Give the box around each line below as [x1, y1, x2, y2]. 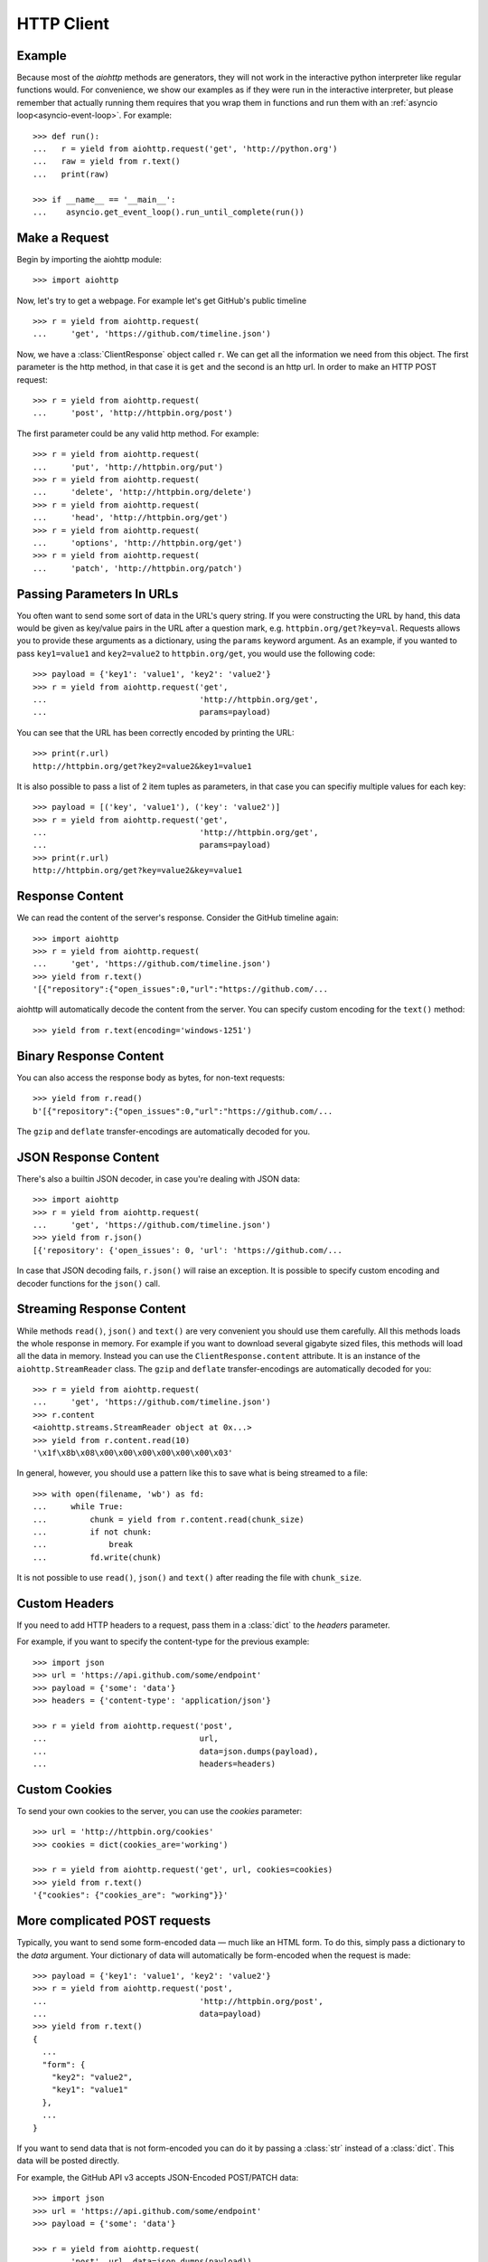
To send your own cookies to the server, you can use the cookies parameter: [16, 1805, 303, 1816]
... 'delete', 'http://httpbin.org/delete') [33, 487, 252, 498]
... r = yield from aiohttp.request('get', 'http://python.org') [33, 144, 338, 154]
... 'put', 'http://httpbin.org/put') [33, 461, 224, 472]
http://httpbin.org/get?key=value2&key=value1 [33, 865, 243, 876]
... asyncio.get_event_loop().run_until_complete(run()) [33, 206, 305, 217]
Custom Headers [16, 1595, 115, 1611]
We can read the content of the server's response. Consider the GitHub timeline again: [16, 912, 339, 923]
